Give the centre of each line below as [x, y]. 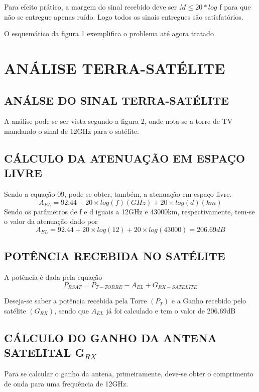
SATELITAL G [44, 352]
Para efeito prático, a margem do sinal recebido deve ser [91, 7]
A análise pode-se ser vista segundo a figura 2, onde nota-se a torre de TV [118, 121]
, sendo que [72, 310]
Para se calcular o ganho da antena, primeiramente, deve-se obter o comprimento [129, 373]
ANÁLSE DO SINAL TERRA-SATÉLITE [117, 100]
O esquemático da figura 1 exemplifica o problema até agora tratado [109, 33]
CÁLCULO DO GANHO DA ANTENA [111, 337]
